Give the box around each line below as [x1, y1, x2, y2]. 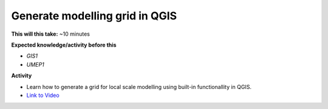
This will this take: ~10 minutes [11, 30, 91, 38]
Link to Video [26, 91, 60, 99]
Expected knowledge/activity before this [11, 41, 117, 48]
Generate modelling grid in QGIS [11, 9, 177, 22]
